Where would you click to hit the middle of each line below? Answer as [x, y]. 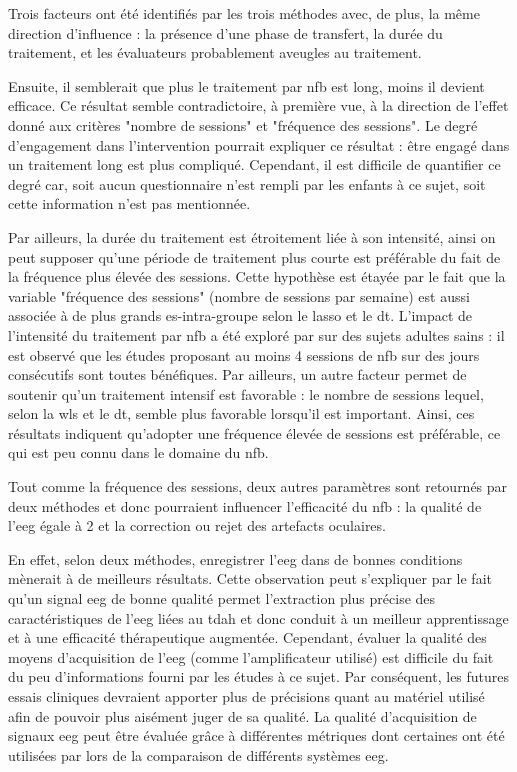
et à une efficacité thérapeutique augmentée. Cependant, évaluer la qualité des [247, 637]
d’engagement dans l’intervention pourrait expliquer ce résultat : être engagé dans [259, 144]
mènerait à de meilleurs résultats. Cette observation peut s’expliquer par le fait [250, 578]
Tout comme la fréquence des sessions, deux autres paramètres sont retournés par [258, 486]
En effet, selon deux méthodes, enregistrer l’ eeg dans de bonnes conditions [235, 558]
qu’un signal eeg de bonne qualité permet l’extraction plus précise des [222, 598]
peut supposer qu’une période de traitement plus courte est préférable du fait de [254, 256]
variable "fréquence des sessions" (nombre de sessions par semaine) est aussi [239, 295]
